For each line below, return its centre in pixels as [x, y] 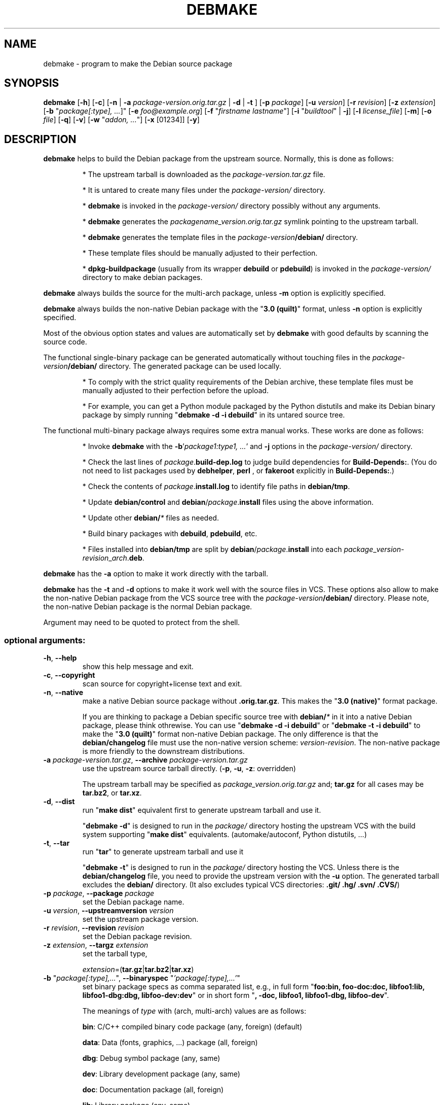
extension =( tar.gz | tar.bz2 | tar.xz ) [138, 970]
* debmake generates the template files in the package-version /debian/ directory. [220, 237]
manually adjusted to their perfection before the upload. [175, 391]
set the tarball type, [115, 954]
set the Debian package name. [133, 902]
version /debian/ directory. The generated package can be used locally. [162, 366]
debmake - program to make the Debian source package [138, 63]
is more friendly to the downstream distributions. [163, 751]
